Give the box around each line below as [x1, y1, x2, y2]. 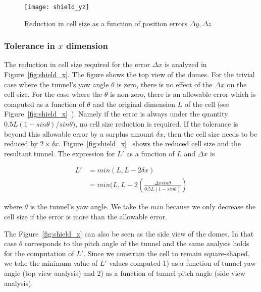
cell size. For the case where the [4, 89, 102, 99]
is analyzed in [164, 59, 207, 70]
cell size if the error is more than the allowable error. [4, 211, 167, 222]
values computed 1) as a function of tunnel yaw [109, 258, 256, 268]
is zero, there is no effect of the [117, 79, 213, 89]
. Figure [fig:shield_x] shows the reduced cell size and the [59, 138, 241, 149]
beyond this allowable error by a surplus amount [4, 128, 154, 139]
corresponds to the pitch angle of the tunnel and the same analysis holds [24, 238, 249, 249]
